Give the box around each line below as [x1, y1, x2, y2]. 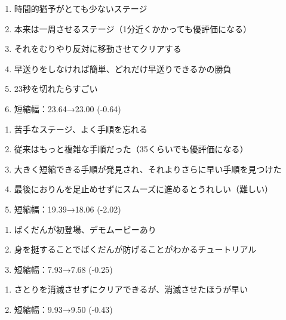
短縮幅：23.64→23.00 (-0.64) [14, 102, 121, 115]
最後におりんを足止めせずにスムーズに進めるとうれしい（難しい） [14, 183, 273, 195]
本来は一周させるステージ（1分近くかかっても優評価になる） [14, 22, 252, 35]
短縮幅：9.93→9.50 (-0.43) [14, 303, 113, 315]
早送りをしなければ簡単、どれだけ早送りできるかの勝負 [14, 62, 232, 75]
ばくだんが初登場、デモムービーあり [14, 223, 156, 235]
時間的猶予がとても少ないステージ [14, 2, 147, 14]
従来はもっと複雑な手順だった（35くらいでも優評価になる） [14, 143, 248, 155]
